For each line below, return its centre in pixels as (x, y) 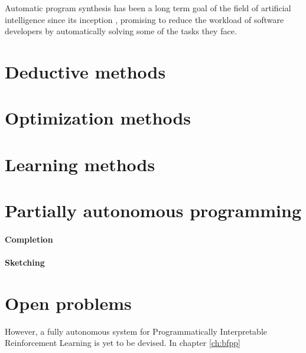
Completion (29, 239)
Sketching (25, 262)
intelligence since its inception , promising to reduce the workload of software (144, 19)
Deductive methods (85, 71)
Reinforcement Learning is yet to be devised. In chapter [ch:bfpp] (123, 343)
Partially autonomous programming (153, 210)
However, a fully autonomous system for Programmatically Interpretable (136, 331)
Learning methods (80, 164)
